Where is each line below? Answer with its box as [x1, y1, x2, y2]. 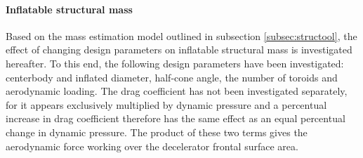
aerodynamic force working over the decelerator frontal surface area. [6, 138, 298, 153]
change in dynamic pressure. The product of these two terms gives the [6, 124, 308, 139]
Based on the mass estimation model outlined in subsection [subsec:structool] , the [6, 28, 357, 43]
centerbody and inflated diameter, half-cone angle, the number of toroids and [6, 70, 338, 84]
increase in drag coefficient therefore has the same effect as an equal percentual [6, 111, 345, 126]
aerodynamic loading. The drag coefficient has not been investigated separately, [6, 84, 348, 98]
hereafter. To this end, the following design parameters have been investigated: [6, 55, 344, 70]
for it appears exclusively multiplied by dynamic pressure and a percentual [6, 97, 327, 112]
